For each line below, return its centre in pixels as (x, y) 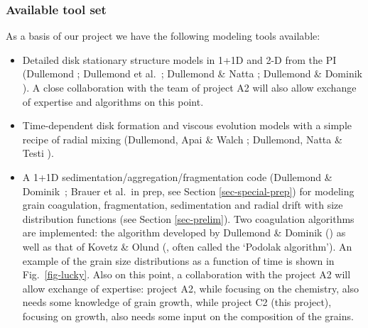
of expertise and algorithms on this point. (113, 101)
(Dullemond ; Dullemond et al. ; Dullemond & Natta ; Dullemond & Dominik (192, 73)
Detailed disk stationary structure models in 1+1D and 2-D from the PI (179, 59)
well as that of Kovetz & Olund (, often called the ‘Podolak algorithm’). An (187, 246)
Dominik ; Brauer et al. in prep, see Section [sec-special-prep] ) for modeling (188, 191)
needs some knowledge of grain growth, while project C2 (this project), (177, 302)
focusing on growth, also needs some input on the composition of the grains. (188, 316)
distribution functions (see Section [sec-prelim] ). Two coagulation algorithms (188, 218)
